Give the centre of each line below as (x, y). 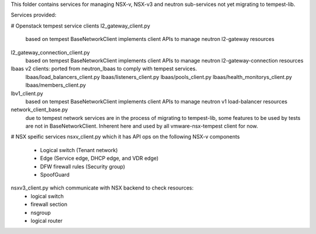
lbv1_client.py (27, 93)
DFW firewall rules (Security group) (83, 166)
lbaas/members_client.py (56, 85)
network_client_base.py (39, 110)
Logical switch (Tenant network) (79, 150)
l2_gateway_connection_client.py (50, 52)
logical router (47, 221)
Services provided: (34, 15)
